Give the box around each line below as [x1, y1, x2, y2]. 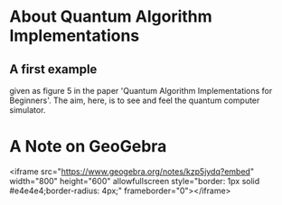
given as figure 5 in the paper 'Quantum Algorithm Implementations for [9, 86, 273, 96]
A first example [9, 61, 98, 77]
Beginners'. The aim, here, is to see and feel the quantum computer [9, 95, 260, 106]
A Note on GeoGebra [9, 136, 167, 157]
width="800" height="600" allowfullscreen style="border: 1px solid [9, 175, 260, 186]
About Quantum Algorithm [9, 6, 212, 27]
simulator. [9, 105, 46, 115]
